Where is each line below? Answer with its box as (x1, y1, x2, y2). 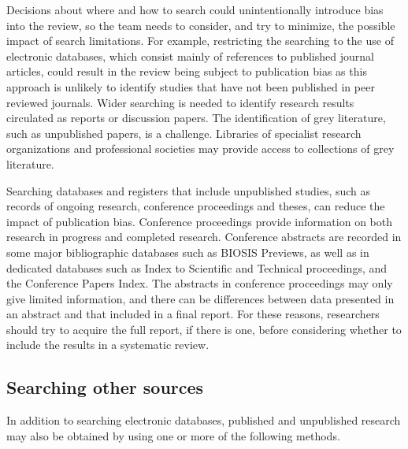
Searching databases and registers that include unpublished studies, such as (6, 182, 371, 199)
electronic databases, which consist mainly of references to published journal (6, 47, 374, 64)
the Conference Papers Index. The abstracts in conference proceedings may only (6, 275, 393, 291)
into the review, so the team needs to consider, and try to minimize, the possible (6, 17, 395, 33)
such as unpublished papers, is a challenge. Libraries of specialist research (6, 124, 362, 141)
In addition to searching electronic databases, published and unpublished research (6, 412, 401, 429)
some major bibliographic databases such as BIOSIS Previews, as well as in (6, 243, 369, 260)
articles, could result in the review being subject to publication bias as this (6, 63, 367, 80)
